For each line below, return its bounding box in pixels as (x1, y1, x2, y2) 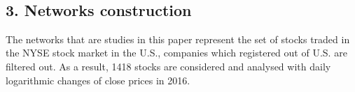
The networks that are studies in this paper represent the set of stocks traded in (6, 31, 350, 46)
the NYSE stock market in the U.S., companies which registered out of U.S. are (6, 45, 347, 60)
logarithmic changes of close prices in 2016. (6, 72, 190, 87)
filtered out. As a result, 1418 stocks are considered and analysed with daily (6, 59, 331, 73)
